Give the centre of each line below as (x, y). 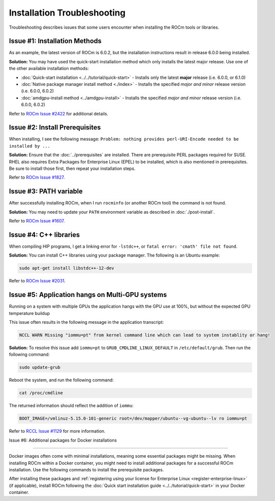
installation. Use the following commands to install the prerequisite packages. (86, 469)
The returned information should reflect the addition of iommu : (71, 406)
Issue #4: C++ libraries (44, 234)
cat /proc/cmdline (41, 393)
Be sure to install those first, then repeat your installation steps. (72, 168)
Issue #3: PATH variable (46, 192)
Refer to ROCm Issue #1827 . (37, 177)
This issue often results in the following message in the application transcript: (86, 322)
